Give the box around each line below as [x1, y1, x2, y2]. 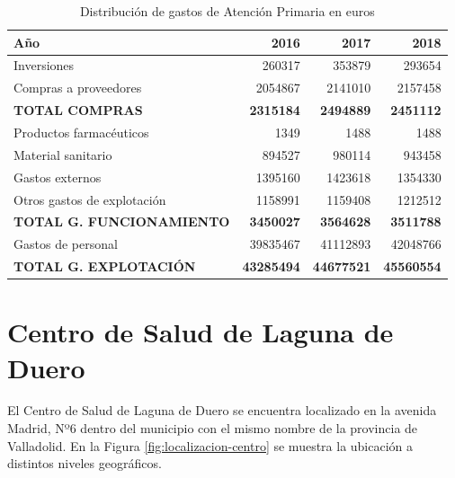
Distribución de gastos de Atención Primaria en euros [79, 2, 375, 20]
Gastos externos [13, 167, 102, 186]
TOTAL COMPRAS [13, 101, 143, 119]
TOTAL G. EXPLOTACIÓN [13, 257, 196, 276]
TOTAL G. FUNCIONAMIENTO [13, 212, 230, 231]
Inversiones [13, 56, 75, 75]
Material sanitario [13, 145, 112, 164]
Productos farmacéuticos [13, 122, 149, 141]
